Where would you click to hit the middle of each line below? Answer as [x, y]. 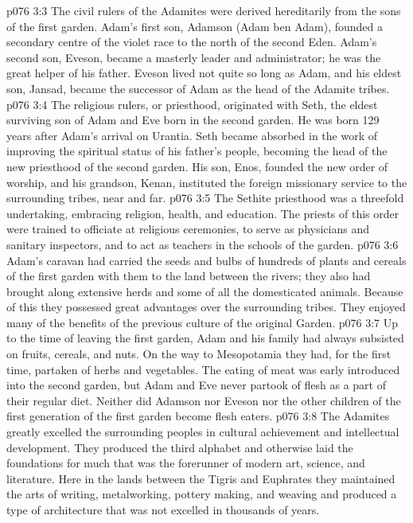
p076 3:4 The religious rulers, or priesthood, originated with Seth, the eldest [192, 104]
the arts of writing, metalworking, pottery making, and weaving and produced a [202, 494]
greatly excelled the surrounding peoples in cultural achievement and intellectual [203, 432]
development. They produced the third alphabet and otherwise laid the [180, 447]
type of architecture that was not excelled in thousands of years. [163, 509]
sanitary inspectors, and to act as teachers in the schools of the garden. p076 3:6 [203, 244]
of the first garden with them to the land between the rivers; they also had [189, 276]
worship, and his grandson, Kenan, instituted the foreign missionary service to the [207, 182]
